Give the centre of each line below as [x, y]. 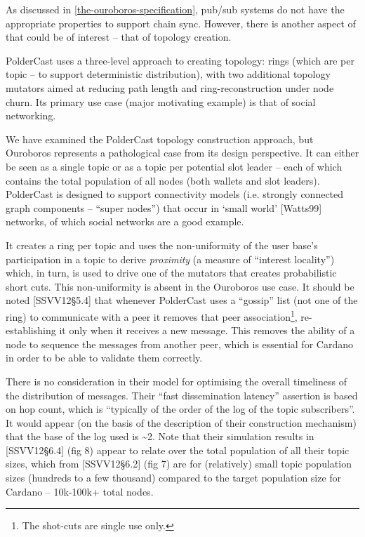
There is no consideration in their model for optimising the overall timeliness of [176, 381]
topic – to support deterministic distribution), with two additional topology [168, 74]
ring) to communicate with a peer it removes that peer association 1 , [152, 315]
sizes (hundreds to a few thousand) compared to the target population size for [174, 478]
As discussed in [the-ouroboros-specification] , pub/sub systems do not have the [175, 9]
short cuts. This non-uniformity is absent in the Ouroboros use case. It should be [180, 286]
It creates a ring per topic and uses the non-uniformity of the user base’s [162, 245]
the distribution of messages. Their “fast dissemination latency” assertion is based [182, 395]
